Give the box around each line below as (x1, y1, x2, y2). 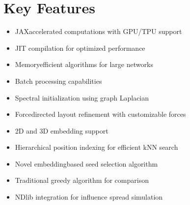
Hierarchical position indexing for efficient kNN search (15, 142, 178, 152)
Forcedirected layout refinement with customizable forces (15, 109, 186, 119)
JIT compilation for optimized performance (15, 42, 145, 53)
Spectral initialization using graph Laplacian (15, 92, 149, 102)
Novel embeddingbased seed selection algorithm (15, 158, 158, 169)
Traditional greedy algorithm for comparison (15, 175, 149, 185)
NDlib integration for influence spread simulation (15, 192, 163, 202)
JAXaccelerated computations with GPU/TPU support (15, 26, 182, 36)
